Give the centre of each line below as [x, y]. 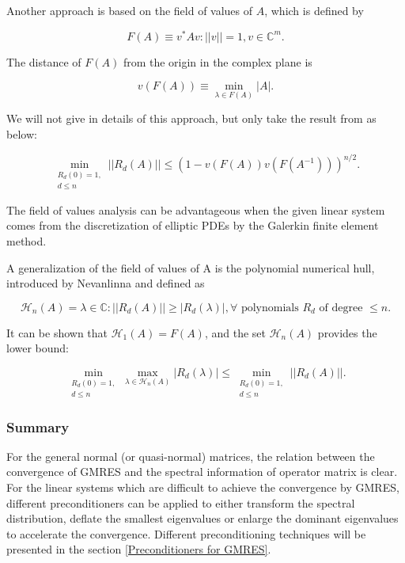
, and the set [235, 332]
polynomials [270, 308]
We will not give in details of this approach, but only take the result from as [191, 118]
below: [22, 134]
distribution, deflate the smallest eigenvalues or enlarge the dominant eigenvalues [202, 518]
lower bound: [38, 348]
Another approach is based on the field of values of [130, 10]
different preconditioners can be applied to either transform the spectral [181, 502]
